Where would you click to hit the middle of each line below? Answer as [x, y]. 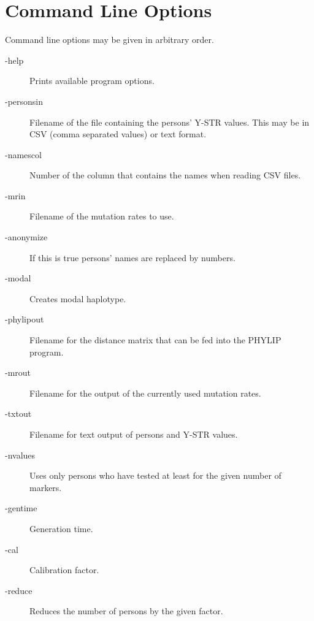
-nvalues [20, 455]
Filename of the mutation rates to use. [102, 216]
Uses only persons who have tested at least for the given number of [155, 475]
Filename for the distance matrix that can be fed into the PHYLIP [155, 340]
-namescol [23, 154]
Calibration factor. [64, 570]
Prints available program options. [92, 81]
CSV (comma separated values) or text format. [118, 134]
